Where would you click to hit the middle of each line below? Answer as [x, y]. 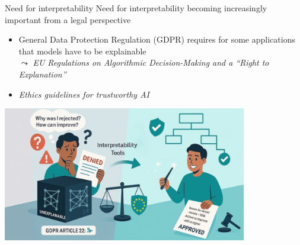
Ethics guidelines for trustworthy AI [84, 94]
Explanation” [42, 74]
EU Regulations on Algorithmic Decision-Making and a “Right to [151, 62]
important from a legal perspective [68, 19]
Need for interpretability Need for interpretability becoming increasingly [136, 8]
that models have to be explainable [82, 51]
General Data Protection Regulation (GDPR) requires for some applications [157, 39]
